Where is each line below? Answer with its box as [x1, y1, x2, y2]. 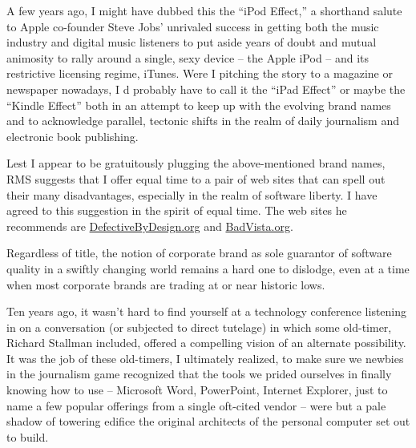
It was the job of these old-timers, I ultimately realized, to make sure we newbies [6, 349, 404, 366]
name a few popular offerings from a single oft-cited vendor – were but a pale [6, 397, 386, 414]
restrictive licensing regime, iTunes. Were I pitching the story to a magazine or [6, 65, 393, 82]
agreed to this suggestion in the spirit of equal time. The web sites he [6, 202, 347, 219]
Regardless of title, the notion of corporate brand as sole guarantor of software [6, 244, 392, 261]
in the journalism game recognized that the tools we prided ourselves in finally [6, 365, 392, 382]
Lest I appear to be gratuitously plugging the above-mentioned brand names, [6, 155, 386, 172]
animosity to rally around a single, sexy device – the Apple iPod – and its [6, 49, 370, 66]
